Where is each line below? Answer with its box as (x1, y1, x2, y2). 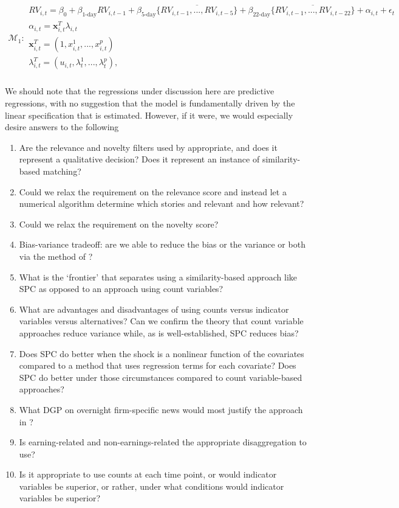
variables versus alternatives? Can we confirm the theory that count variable (19, 315, 304, 327)
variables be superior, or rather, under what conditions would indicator (19, 479, 284, 492)
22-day (253, 12, 270, 18)
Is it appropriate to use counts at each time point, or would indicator (19, 468, 277, 481)
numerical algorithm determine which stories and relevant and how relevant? (19, 197, 304, 210)
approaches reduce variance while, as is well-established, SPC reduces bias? (19, 326, 299, 339)
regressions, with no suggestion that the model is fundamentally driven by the (5, 97, 295, 110)
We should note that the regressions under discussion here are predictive (5, 85, 275, 97)
